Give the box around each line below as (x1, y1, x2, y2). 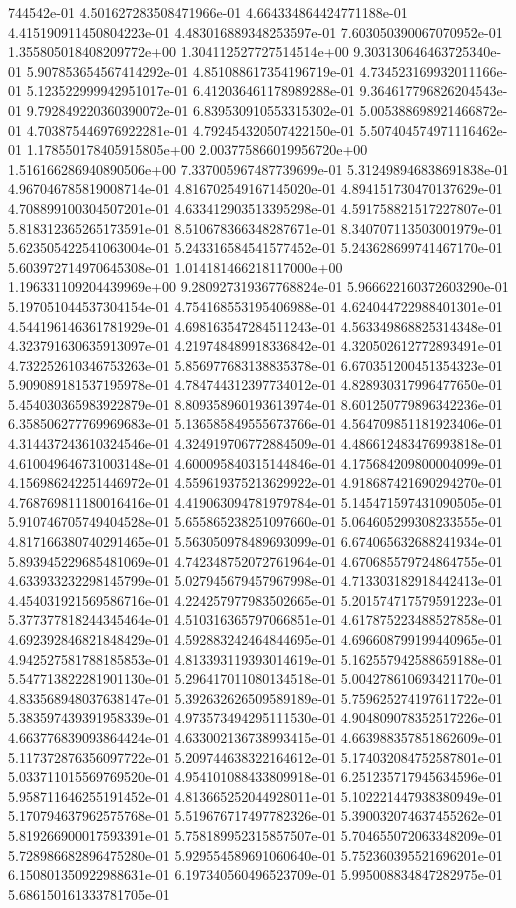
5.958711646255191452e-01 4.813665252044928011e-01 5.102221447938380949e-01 (8, 785, 503, 806)
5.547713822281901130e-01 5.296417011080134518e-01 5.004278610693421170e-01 (8, 668, 503, 689)
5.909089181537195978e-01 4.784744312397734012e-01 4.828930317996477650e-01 (8, 374, 503, 395)
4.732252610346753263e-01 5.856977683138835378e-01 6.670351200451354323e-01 (8, 354, 503, 375)
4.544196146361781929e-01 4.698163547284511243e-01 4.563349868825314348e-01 (8, 315, 503, 336)
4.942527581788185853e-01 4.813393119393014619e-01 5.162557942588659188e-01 (8, 648, 503, 669)
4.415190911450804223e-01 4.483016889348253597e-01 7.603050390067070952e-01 (8, 21, 503, 42)
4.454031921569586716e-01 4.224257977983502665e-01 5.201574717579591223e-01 (8, 589, 503, 610)
